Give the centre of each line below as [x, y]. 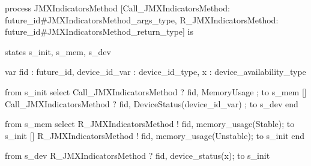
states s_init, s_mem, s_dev [58, 51]
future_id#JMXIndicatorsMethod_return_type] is [99, 31]
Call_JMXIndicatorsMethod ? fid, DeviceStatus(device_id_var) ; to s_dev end [152, 103]
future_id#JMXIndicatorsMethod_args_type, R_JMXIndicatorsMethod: [142, 19]
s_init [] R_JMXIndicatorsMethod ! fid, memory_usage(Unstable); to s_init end [155, 135]
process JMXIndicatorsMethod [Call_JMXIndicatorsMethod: [117, 8]
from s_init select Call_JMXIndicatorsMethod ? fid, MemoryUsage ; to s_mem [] [156, 91]
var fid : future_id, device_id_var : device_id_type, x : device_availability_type [155, 72]
